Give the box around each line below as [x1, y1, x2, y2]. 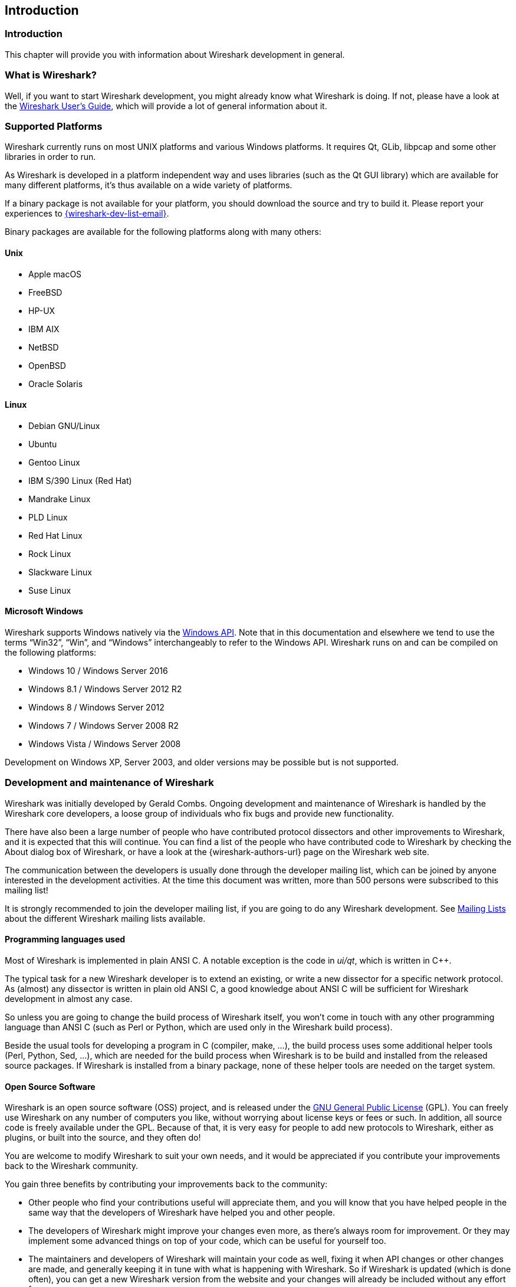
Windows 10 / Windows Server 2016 [28, 665, 168, 676]
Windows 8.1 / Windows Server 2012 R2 [28, 683, 182, 694]
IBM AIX [28, 323, 60, 334]
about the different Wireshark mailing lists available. [5, 913, 206, 924]
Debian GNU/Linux [28, 420, 100, 431]
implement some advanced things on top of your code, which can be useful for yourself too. [28, 1236, 386, 1246]
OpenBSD [28, 360, 66, 371]
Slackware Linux [28, 566, 92, 577]
